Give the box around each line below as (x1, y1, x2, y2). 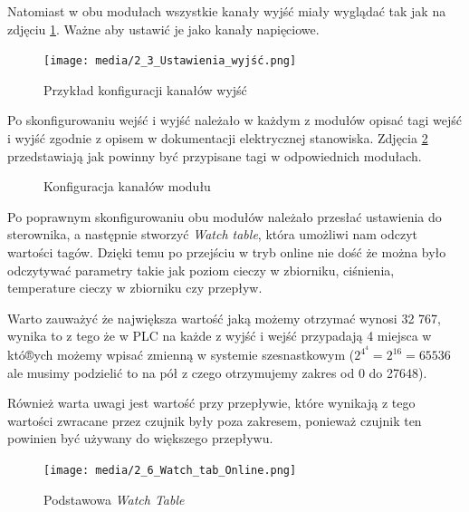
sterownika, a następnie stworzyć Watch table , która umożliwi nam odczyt (7, 225, 418, 244)
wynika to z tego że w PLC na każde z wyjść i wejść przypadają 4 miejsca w (7, 326, 432, 345)
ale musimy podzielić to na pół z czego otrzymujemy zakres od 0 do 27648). (7, 362, 427, 382)
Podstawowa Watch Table (43, 489, 185, 508)
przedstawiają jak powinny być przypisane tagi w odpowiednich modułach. (7, 146, 422, 165)
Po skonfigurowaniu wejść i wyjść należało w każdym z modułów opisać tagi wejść (7, 111, 462, 130)
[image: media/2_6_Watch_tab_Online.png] (43, 464, 297, 477)
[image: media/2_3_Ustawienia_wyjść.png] (43, 54, 297, 68)
